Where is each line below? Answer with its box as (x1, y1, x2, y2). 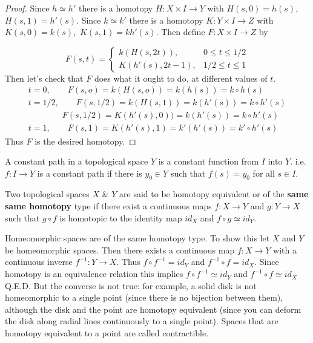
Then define (161, 25, 205, 38)
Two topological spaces (5, 188, 90, 200)
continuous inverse (5, 255, 73, 268)
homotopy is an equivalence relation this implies (5, 267, 183, 280)
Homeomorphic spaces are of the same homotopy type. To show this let (5, 232, 270, 244)
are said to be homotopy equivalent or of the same (119, 188, 309, 200)
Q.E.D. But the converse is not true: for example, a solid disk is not (5, 279, 257, 292)
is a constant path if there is (37, 166, 142, 179)
